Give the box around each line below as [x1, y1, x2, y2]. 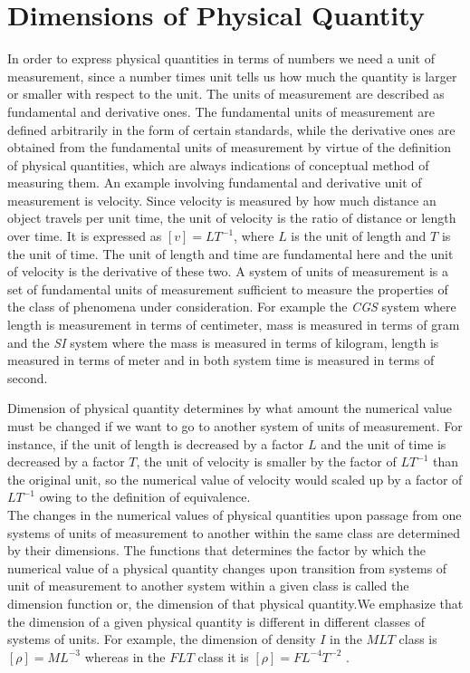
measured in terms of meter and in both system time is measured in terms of [7, 351, 435, 370]
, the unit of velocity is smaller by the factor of [136, 452, 397, 471]
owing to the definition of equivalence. [39, 487, 251, 506]
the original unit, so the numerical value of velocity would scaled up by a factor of [7, 469, 463, 488]
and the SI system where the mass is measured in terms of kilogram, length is [7, 332, 439, 351]
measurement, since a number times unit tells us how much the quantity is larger [7, 66, 457, 85]
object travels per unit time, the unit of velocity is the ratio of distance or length [7, 208, 456, 227]
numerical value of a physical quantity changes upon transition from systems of [7, 558, 447, 577]
